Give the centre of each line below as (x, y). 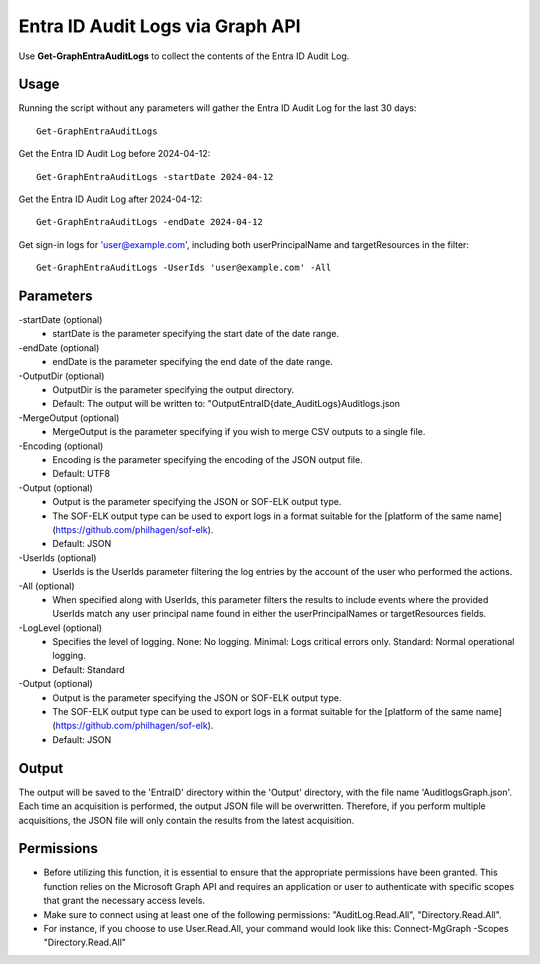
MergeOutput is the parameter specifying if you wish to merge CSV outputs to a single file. (239, 432)
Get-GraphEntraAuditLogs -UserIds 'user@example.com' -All (184, 268)
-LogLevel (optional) (60, 627)
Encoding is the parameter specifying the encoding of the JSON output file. (208, 459)
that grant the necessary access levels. (124, 901)
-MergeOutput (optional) (69, 417)
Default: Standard (88, 669)
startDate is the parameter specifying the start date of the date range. (196, 334)
